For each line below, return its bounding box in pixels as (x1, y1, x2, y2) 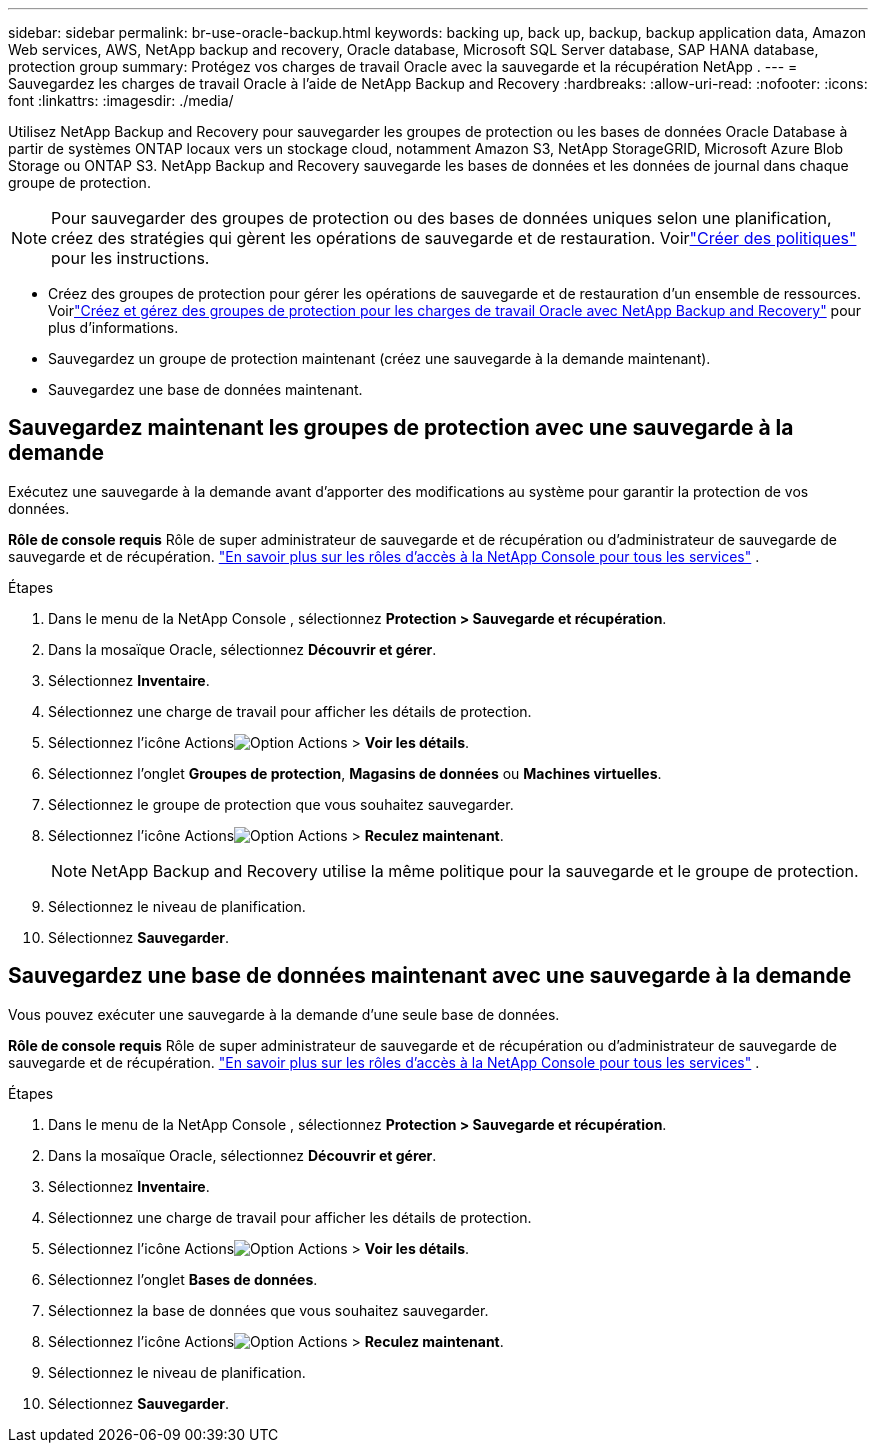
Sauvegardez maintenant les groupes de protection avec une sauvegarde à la (8, 415, 794, 441)
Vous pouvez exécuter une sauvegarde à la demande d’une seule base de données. (8, 1005, 560, 1023)
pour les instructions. (51, 248, 210, 268)
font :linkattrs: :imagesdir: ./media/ (8, 92, 234, 109)
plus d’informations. (48, 319, 179, 336)
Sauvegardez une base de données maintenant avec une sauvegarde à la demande (8, 963, 852, 989)
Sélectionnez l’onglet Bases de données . (48, 1270, 318, 1288)
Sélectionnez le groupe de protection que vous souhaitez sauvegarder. (48, 795, 514, 813)
